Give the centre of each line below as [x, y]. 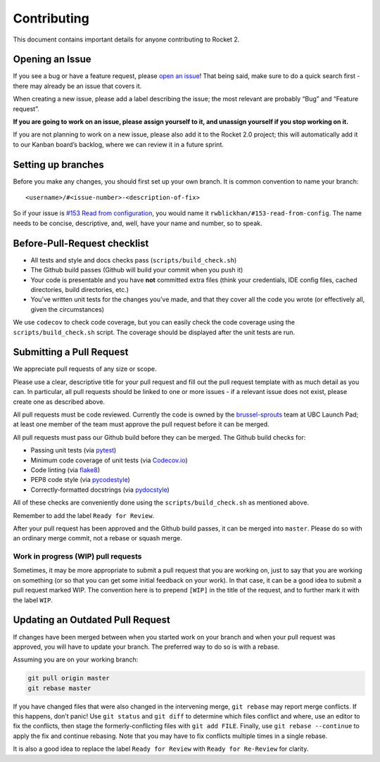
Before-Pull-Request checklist [81, 243]
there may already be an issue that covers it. [77, 86]
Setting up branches [59, 164]
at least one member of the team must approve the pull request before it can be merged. [141, 424]
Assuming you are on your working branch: [76, 660]
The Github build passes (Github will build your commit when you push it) [137, 270]
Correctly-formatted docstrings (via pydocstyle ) [100, 490]
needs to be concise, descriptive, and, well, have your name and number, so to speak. [138, 223]
